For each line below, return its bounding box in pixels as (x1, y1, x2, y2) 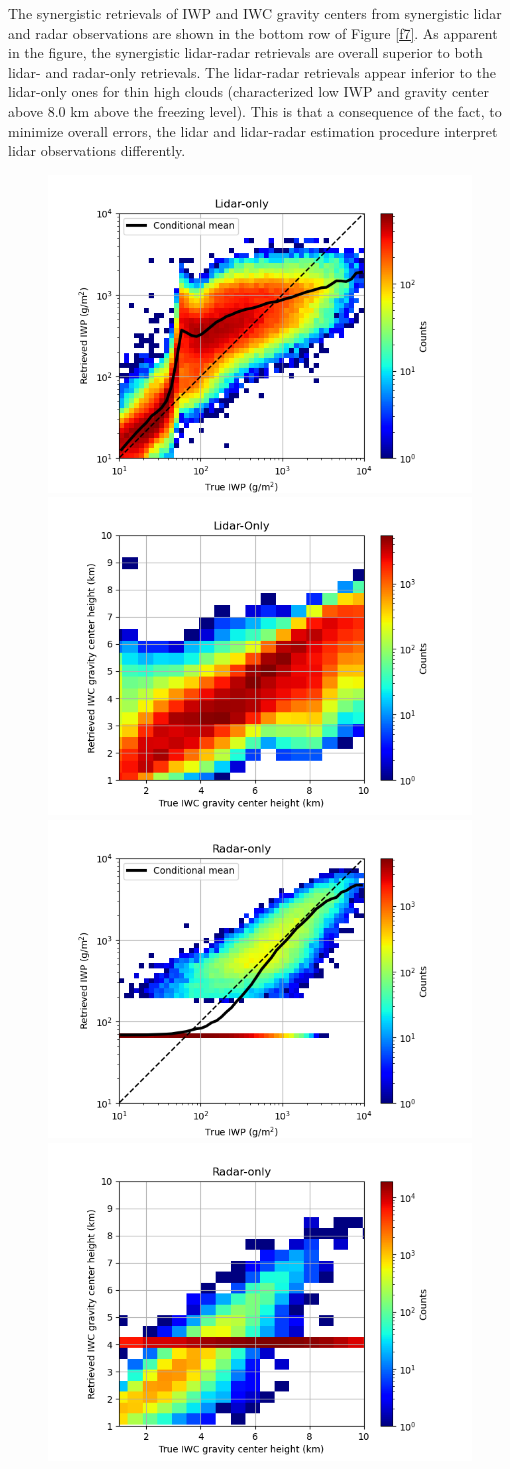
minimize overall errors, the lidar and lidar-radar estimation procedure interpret (8, 120, 498, 141)
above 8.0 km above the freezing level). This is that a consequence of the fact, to (8, 100, 502, 121)
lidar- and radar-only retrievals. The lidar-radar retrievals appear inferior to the (8, 61, 496, 82)
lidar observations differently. (8, 140, 186, 161)
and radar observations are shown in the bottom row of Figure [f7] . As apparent (8, 22, 498, 43)
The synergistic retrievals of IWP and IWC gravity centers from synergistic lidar (8, 3, 502, 23)
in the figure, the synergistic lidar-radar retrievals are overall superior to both (8, 42, 483, 63)
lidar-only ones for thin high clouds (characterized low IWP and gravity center (8, 81, 489, 102)
